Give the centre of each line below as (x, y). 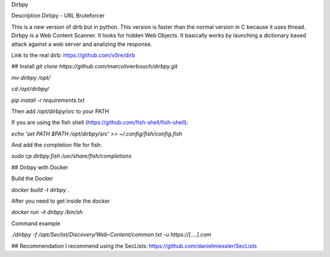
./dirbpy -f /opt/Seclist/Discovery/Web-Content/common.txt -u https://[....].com (112, 234)
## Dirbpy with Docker (40, 167)
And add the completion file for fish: (57, 145)
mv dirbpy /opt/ (31, 78)
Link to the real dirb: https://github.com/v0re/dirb (73, 55)
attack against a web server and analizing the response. (82, 44)
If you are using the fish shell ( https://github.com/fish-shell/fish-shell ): (100, 123)
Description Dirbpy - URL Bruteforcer (58, 16)
